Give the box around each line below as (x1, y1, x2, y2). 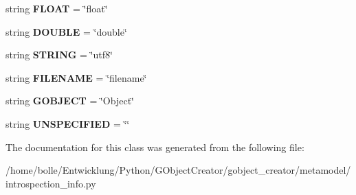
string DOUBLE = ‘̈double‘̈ (5, 24, 127, 38)
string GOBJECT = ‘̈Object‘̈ (5, 93, 134, 108)
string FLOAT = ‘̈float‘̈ (5, 1, 108, 15)
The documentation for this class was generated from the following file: (5, 139, 304, 154)
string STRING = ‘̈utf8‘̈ (5, 47, 113, 62)
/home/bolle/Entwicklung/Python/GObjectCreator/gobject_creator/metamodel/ (5, 163, 351, 177)
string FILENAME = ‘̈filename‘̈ (5, 70, 147, 84)
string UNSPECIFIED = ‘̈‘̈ (5, 116, 130, 130)
